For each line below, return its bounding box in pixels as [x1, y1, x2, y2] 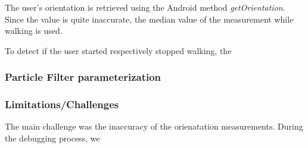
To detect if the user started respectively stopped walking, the [5, 44, 232, 56]
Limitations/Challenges [5, 97, 119, 112]
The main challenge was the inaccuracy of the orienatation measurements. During [5, 120, 303, 133]
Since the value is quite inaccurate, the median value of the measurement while [5, 12, 294, 25]
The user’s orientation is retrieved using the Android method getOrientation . [5, 1, 285, 13]
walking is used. [5, 24, 63, 37]
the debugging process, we [5, 132, 100, 144]
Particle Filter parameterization [5, 70, 161, 84]
